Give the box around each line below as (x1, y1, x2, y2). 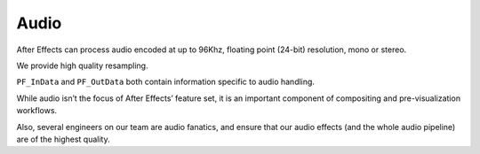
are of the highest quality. (16, 134, 110, 144)
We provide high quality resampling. (16, 60, 148, 71)
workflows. (16, 105, 58, 116)
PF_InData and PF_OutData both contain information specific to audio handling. (16, 76, 316, 88)
